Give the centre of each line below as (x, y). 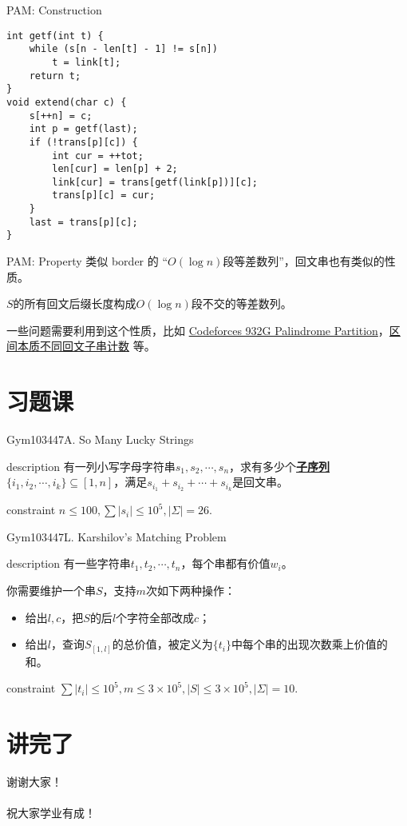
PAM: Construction (54, 10)
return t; (55, 76)
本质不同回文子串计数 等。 (86, 346)
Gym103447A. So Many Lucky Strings (100, 439)
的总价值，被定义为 (162, 644)
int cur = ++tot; (98, 156)
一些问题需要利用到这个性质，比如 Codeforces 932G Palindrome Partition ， (198, 330)
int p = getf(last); (83, 129)
